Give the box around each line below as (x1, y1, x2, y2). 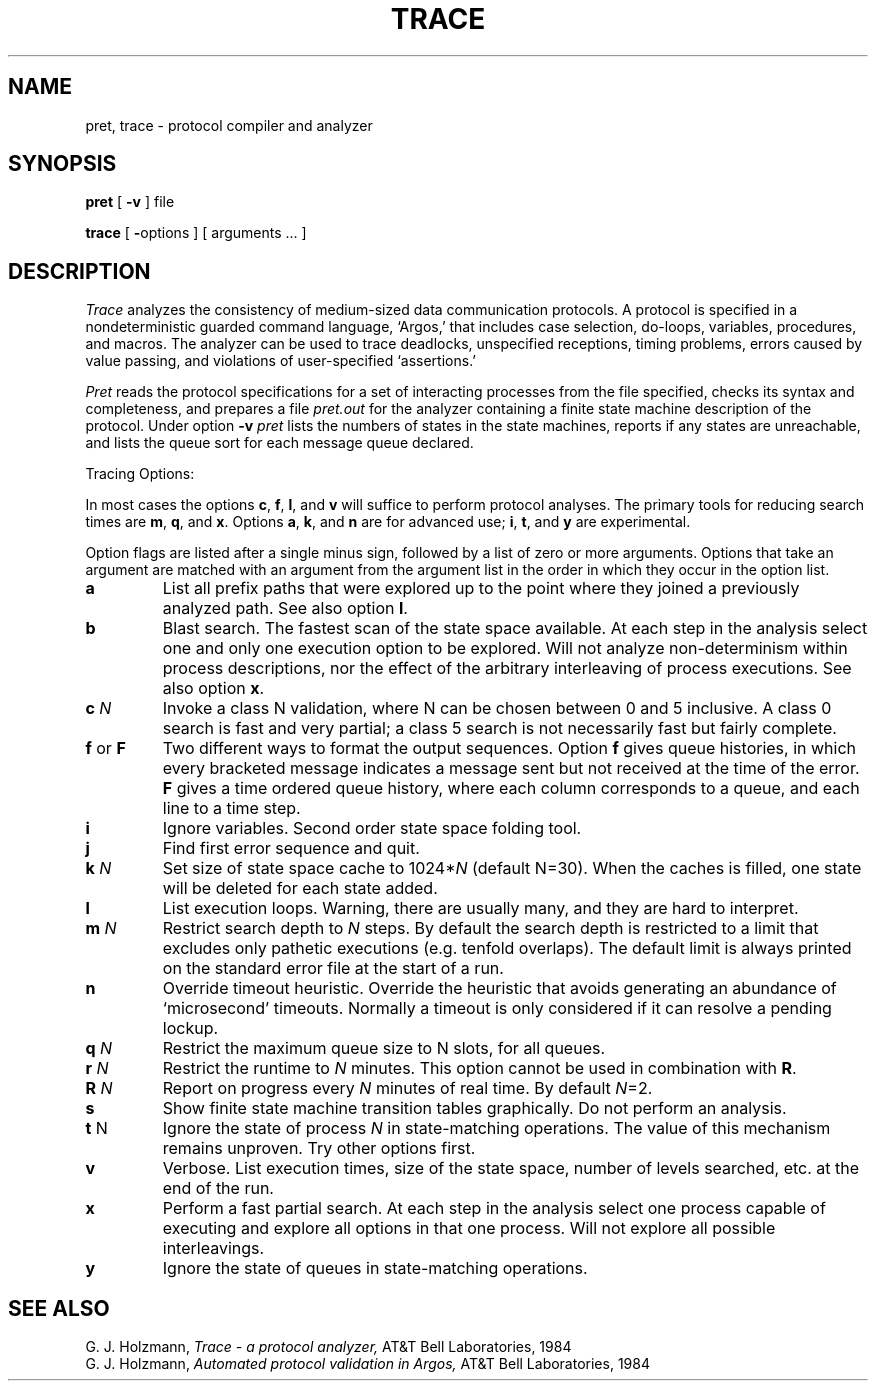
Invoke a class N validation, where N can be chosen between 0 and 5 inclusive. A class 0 (162, 698, 832, 719)
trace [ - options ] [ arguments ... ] (85, 224, 307, 242)
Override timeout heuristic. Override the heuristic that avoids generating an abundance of (162, 978, 837, 999)
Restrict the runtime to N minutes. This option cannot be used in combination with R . (162, 1058, 797, 1079)
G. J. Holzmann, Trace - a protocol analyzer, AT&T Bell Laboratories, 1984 (85, 1338, 572, 1356)
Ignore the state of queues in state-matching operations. (162, 1258, 588, 1279)
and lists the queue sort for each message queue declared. (85, 434, 474, 452)
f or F (85, 738, 126, 759)
